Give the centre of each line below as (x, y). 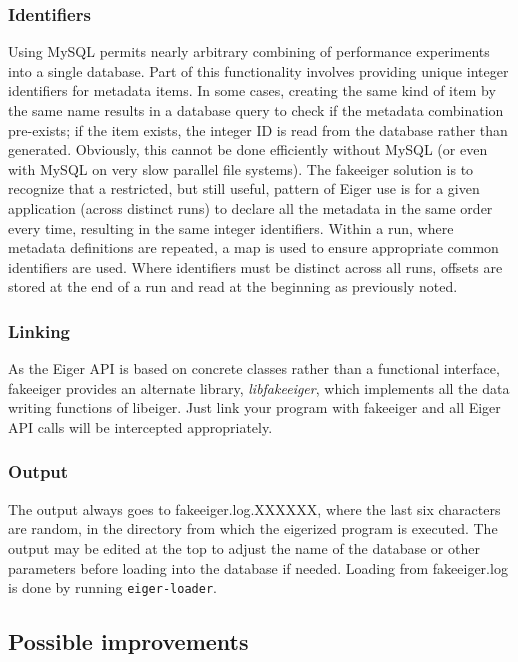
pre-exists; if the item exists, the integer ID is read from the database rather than (258, 129)
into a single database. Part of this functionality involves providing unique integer (258, 70)
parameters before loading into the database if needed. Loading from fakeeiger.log (258, 567)
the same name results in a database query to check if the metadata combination (256, 110)
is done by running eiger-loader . (112, 587)
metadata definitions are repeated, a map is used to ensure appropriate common (253, 247)
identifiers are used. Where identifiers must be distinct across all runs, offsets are (255, 266)
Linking (39, 330)
